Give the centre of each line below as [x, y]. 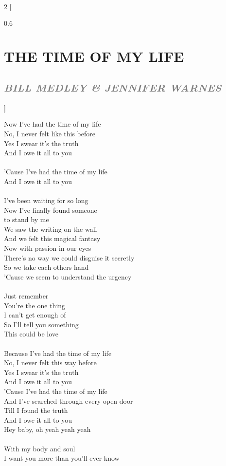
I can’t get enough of [35, 315]
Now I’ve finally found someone [51, 210]
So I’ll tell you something [41, 324]
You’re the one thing [35, 305]
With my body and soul [40, 448]
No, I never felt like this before [50, 133]
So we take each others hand [46, 267]
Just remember [26, 296]
